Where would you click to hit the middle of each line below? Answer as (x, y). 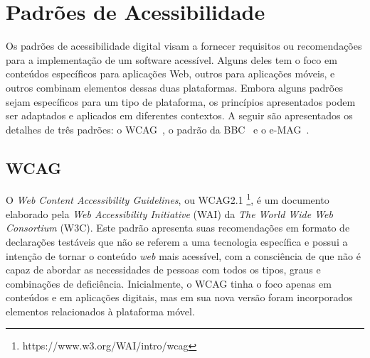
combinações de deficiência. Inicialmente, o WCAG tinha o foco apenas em (169, 283)
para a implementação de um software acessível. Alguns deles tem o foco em (171, 59)
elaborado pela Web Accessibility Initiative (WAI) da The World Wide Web (169, 213)
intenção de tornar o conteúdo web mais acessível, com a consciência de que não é (183, 255)
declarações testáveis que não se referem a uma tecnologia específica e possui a (177, 241)
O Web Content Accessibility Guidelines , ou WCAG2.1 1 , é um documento (168, 199)
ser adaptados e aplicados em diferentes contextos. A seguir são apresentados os (179, 115)
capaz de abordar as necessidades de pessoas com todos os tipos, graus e (163, 270)
